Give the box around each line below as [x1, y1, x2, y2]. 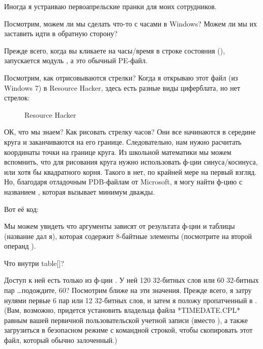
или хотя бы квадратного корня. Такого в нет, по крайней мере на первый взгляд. [4, 166, 257, 177]
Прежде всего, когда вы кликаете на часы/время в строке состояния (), [4, 45, 225, 56]
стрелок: [4, 92, 30, 103]
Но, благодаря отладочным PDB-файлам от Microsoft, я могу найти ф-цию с [4, 176, 243, 187]
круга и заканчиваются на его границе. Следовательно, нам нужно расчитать [4, 136, 242, 147]
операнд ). [4, 240, 36, 251]
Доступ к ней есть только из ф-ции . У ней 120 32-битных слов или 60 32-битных [4, 275, 259, 285]
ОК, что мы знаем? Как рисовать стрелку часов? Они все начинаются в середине [4, 126, 256, 137]
